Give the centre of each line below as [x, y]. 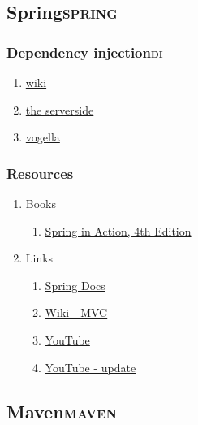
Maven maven [62, 411]
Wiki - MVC [76, 312]
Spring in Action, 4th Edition [118, 230]
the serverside [60, 109]
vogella [43, 137]
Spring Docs [75, 285]
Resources [40, 173]
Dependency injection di [85, 52]
